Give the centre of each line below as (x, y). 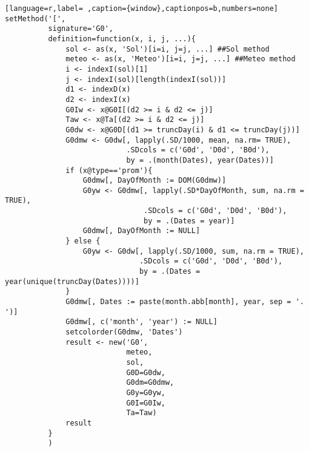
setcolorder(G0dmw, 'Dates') (124, 332)
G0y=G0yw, (146, 392)
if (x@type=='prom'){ (109, 170)
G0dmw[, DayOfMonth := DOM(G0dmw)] (154, 181)
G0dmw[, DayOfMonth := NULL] (141, 231)
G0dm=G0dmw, (150, 383)
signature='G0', (81, 29)
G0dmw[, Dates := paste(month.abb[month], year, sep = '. (185, 302)
